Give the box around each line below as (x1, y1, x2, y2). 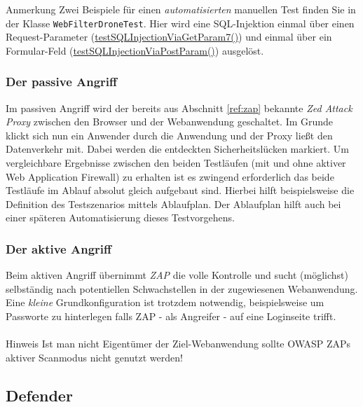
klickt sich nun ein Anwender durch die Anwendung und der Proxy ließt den (6, 127, 333, 142)
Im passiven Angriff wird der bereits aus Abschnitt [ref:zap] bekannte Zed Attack (6, 100, 352, 115)
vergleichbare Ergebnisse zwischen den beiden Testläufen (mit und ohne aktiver (6, 156, 346, 170)
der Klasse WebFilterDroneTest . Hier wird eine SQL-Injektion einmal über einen (6, 15, 355, 30)
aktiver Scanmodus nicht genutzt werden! (6, 350, 183, 364)
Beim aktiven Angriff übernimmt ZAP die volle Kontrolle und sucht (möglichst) (6, 268, 349, 282)
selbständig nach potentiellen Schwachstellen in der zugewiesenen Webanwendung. (6, 281, 358, 296)
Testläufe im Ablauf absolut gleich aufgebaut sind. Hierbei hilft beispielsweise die (6, 183, 355, 198)
